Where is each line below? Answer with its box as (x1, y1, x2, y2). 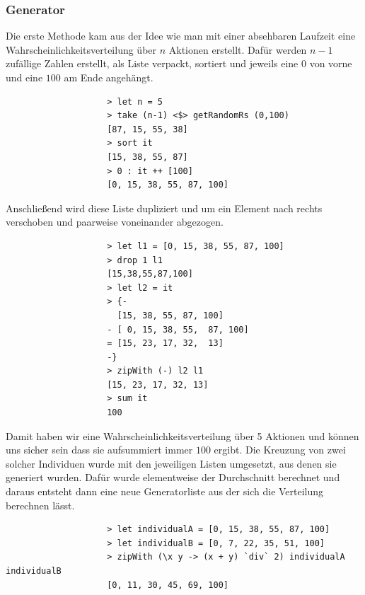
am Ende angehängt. (64, 70, 153, 84)
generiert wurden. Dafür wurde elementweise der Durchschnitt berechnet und (6, 470, 340, 485)
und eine (6, 70, 43, 84)
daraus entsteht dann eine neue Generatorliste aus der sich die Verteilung (6, 484, 324, 499)
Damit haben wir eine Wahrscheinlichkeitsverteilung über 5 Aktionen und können (6, 428, 359, 443)
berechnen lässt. (6, 497, 75, 512)
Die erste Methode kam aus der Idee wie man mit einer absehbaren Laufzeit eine (6, 28, 356, 43)
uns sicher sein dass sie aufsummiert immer (6, 442, 193, 457)
